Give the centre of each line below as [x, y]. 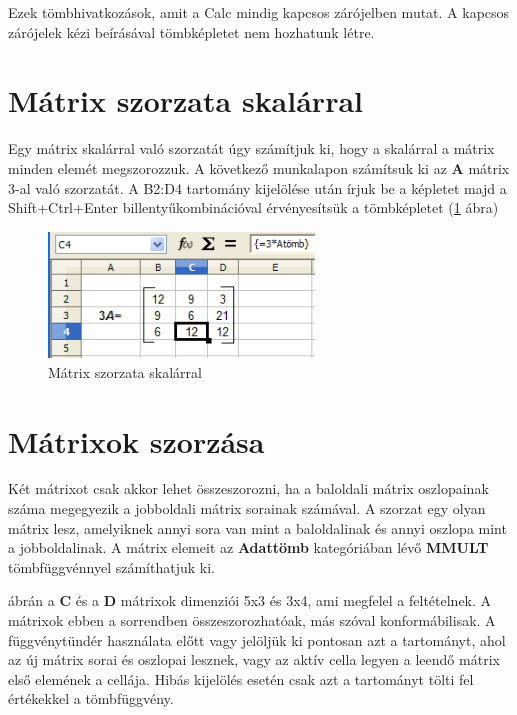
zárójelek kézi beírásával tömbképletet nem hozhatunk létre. [191, 31]
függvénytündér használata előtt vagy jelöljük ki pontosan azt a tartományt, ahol [257, 639]
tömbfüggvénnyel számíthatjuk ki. [111, 566]
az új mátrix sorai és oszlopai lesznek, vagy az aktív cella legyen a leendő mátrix [254, 659]
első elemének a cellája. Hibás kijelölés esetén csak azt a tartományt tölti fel [241, 678]
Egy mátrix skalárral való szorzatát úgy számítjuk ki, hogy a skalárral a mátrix [251, 148]
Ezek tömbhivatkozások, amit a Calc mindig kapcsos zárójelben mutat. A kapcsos [259, 12]
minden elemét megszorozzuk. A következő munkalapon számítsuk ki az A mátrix [259, 167]
